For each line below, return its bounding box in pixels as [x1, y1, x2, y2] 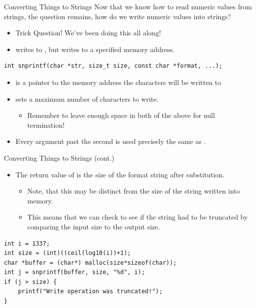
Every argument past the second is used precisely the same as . [15, 136, 206, 146]
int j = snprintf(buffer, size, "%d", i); [4, 269, 145, 276]
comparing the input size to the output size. [27, 221, 160, 231]
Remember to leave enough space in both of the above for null [27, 110, 215, 120]
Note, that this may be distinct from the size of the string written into [27, 186, 240, 196]
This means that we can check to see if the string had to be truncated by [27, 212, 248, 222]
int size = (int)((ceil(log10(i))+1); [4, 250, 131, 257]
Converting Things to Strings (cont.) [4, 152, 115, 163]
